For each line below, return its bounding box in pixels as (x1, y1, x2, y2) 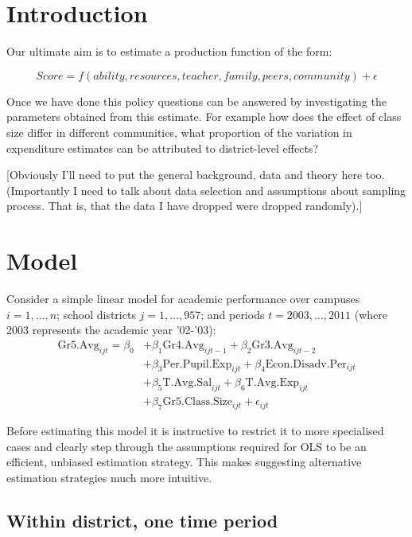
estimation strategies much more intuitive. (6, 469, 212, 485)
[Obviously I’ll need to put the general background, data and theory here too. (6, 166, 385, 183)
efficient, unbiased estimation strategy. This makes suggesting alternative (6, 453, 362, 470)
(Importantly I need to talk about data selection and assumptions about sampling (6, 181, 406, 198)
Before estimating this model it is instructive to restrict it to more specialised (6, 422, 384, 439)
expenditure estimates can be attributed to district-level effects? (6, 139, 318, 156)
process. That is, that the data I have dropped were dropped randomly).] (6, 197, 363, 214)
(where (354, 305, 387, 322)
